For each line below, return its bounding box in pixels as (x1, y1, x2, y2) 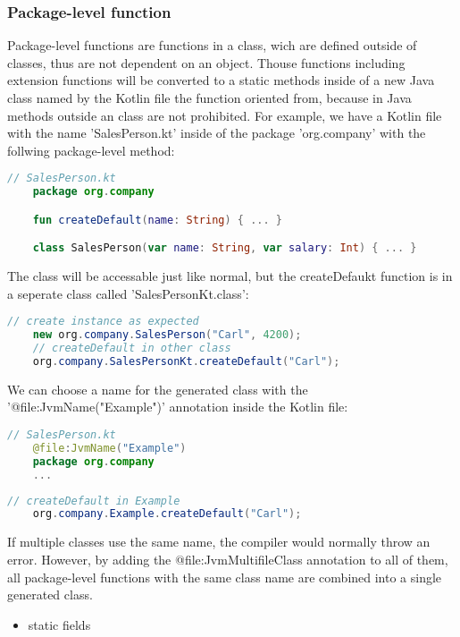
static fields (28, 615, 91, 633)
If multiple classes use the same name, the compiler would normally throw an (7, 532, 431, 551)
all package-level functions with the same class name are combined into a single (7, 567, 442, 586)
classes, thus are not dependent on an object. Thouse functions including (7, 53, 406, 72)
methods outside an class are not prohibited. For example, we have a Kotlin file (7, 106, 442, 124)
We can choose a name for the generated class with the (7, 379, 308, 398)
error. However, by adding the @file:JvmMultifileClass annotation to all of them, (7, 549, 448, 568)
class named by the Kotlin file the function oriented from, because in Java (7, 89, 412, 106)
